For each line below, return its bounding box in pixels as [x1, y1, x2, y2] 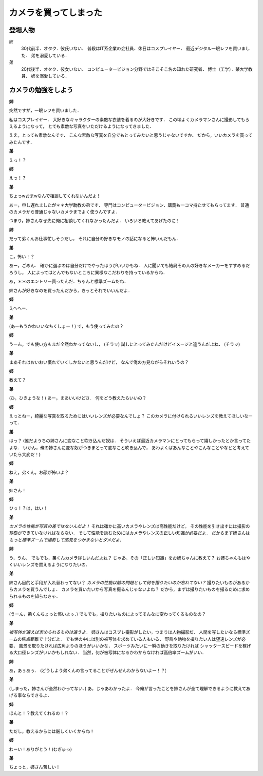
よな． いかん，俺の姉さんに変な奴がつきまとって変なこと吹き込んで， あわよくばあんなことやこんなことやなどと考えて [9, 444, 249, 450]
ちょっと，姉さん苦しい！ [9, 764, 60, 770]
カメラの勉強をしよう [9, 85, 73, 94]
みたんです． [9, 139, 35, 145]
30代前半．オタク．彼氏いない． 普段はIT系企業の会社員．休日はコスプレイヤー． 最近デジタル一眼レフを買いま [21, 45, 246, 51]
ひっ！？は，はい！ [9, 505, 48, 511]
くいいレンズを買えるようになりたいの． [9, 562, 90, 567]
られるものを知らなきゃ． [9, 593, 60, 599]
